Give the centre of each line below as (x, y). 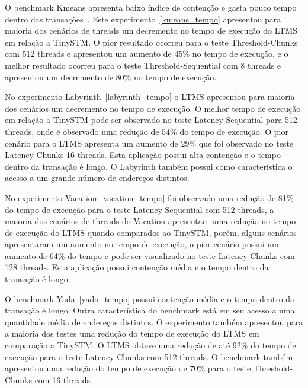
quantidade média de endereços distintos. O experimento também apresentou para (154, 321)
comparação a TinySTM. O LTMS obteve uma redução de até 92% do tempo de (150, 345)
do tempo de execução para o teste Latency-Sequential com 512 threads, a (139, 209)
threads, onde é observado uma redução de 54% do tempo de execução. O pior (147, 131)
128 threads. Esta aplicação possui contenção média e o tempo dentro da (137, 267)
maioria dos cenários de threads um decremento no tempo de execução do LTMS (151, 30)
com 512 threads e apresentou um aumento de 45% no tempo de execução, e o (147, 54)
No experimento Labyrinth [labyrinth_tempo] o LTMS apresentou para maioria (150, 97)
